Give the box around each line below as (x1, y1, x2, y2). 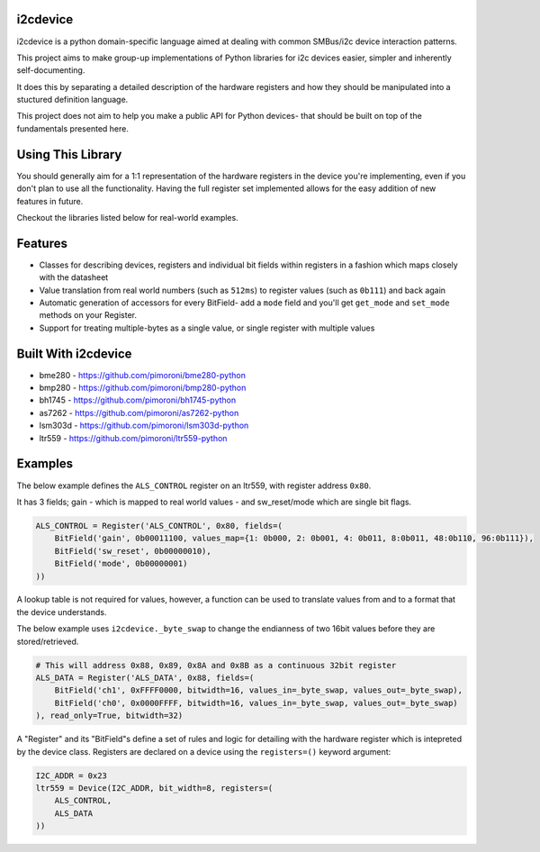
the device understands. (16, 606, 107, 617)
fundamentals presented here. (16, 122, 130, 134)
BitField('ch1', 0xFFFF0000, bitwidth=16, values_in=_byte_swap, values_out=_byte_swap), (54, 685, 463, 695)
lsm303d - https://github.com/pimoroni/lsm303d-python (39, 420, 249, 431)
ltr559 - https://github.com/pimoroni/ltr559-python (39, 432, 228, 443)
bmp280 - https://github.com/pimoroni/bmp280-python (39, 383, 247, 394)
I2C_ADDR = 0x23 (35, 770, 108, 781)
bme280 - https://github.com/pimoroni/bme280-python (39, 369, 247, 380)
